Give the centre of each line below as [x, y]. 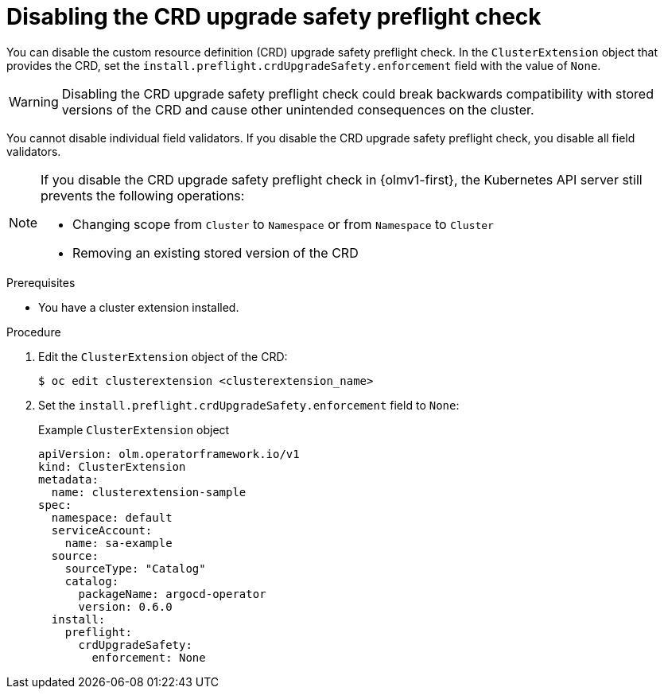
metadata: [68, 479]
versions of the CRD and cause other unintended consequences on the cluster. [298, 109]
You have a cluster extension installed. [139, 307]
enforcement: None [149, 657]
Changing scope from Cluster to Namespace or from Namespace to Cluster [283, 224]
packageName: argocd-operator [172, 594]
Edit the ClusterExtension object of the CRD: [163, 356]
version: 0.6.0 [125, 606]
